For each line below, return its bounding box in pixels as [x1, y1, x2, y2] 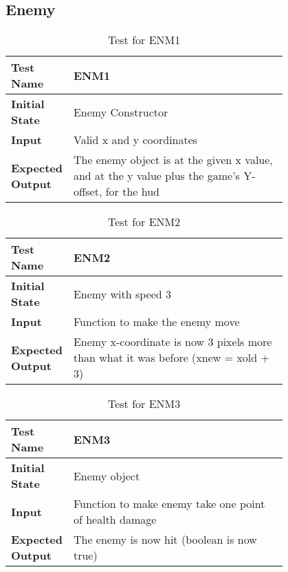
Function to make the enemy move [73, 314, 240, 330]
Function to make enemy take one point [73, 496, 265, 512]
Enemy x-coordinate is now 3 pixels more [73, 334, 272, 350]
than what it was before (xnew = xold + [73, 349, 269, 366]
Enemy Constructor [73, 103, 168, 120]
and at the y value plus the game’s [73, 167, 240, 184]
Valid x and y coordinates [73, 132, 198, 148]
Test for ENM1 [107, 32, 181, 48]
